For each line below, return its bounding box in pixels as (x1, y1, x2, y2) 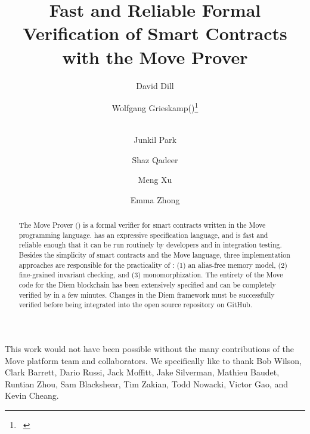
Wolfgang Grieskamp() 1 (111, 100, 199, 114)
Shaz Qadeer (132, 153, 178, 166)
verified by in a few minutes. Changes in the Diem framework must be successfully (18, 289, 275, 299)
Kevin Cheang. (5, 389, 59, 402)
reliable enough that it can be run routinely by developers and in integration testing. (18, 240, 282, 250)
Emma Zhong (130, 193, 180, 206)
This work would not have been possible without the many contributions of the (5, 343, 294, 355)
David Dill (136, 79, 174, 91)
